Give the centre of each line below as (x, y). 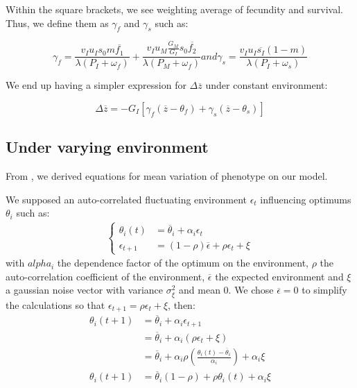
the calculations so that (55, 304)
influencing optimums (306, 199)
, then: (182, 304)
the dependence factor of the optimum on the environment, (183, 263)
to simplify (324, 290)
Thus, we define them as (57, 23)
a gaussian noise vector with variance (85, 290)
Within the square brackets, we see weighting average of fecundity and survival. (174, 9)
